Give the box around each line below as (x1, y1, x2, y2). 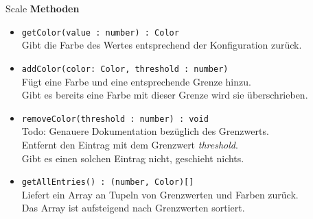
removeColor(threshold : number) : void (21, 114, 209, 124)
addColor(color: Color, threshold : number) (21, 64, 229, 74)
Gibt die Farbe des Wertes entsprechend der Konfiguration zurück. (21, 38, 302, 52)
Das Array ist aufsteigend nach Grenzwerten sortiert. (21, 201, 245, 215)
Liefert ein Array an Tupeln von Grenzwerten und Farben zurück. (21, 187, 299, 201)
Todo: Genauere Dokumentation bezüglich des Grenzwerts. (21, 124, 269, 138)
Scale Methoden (5, 1, 80, 15)
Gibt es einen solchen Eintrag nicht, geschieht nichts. (21, 151, 244, 165)
